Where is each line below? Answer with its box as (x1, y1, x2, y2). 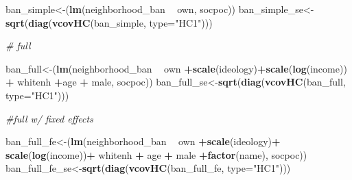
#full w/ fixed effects (5, 111, 93, 125)
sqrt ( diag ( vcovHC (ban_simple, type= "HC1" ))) (5, 15, 213, 29)
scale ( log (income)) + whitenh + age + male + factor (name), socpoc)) (5, 147, 307, 162)
